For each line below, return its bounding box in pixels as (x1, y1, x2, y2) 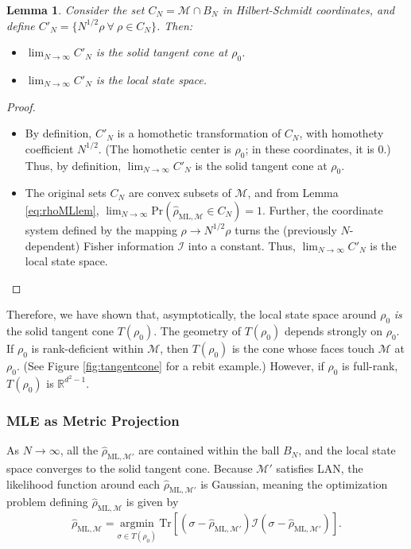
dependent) (25, 237, 80, 253)
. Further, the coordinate (262, 201, 383, 218)
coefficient (25, 140, 74, 157)
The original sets (25, 184, 107, 201)
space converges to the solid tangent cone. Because (6, 460, 253, 476)
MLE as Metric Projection (6, 410, 180, 430)
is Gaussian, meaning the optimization (200, 475, 388, 492)
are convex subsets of (128, 184, 231, 201)
